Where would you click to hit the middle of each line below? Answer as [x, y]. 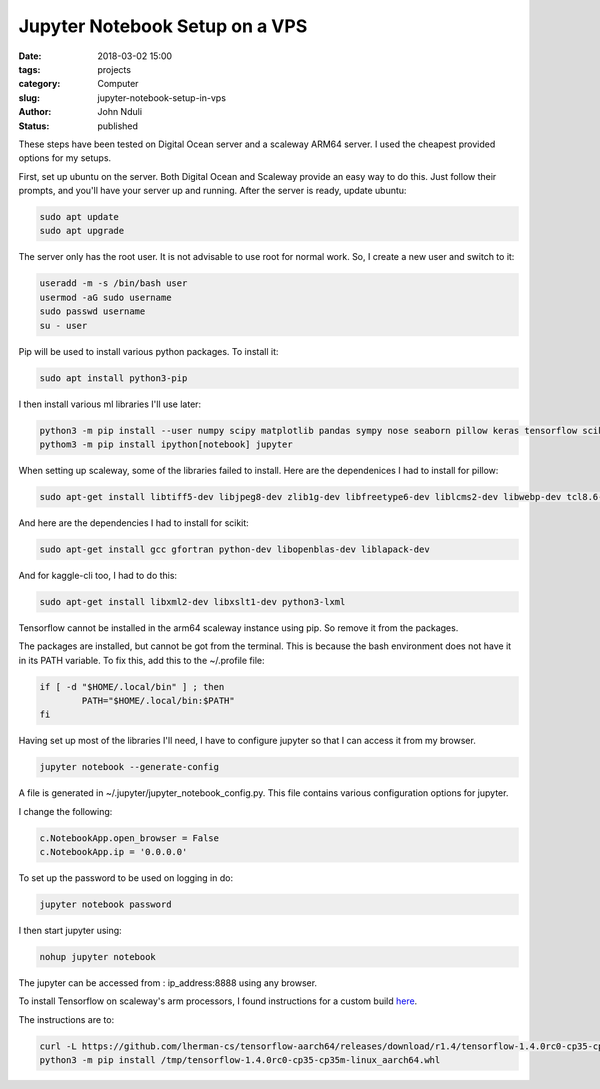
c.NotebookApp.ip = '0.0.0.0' [113, 852]
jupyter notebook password [105, 904]
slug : [29, 97]
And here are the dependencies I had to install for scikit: [133, 522]
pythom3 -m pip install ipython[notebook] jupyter [166, 444]
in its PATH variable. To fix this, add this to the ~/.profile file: [141, 660]
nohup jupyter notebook [98, 956]
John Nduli [120, 112]
